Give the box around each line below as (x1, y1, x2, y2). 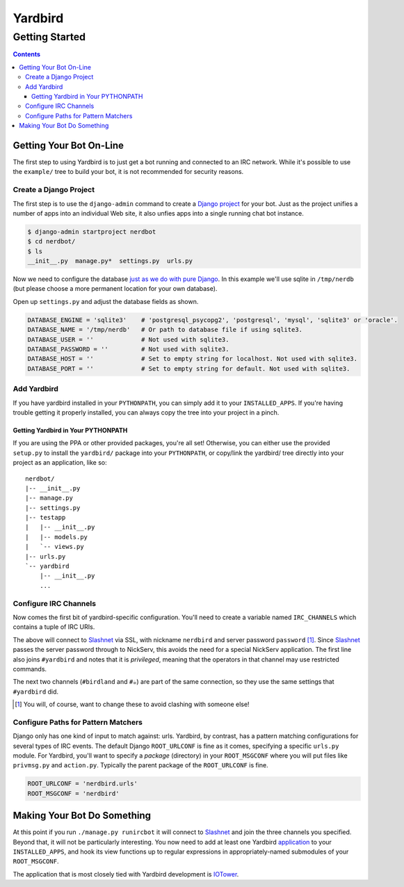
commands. (13, 664, 47, 673)
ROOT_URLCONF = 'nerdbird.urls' (27, 780, 138, 788)
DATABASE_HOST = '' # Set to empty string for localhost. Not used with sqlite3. (27, 355, 358, 363)
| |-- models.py (25, 533, 88, 541)
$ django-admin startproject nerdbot (27, 227, 156, 236)
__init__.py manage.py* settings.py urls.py (27, 257, 193, 265)
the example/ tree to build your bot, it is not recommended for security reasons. (13, 168, 244, 176)
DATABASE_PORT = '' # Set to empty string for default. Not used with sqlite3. (27, 365, 350, 372)
